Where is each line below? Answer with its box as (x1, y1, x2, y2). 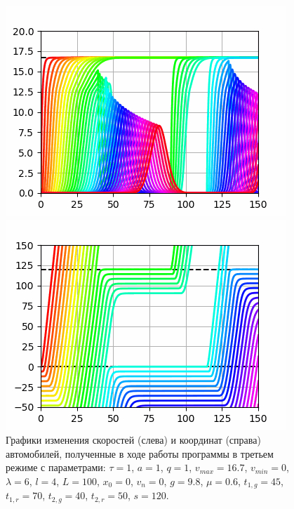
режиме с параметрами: (6, 460, 106, 475)
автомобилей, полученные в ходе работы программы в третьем (6, 446, 274, 461)
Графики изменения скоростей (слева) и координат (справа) (6, 432, 261, 447)
